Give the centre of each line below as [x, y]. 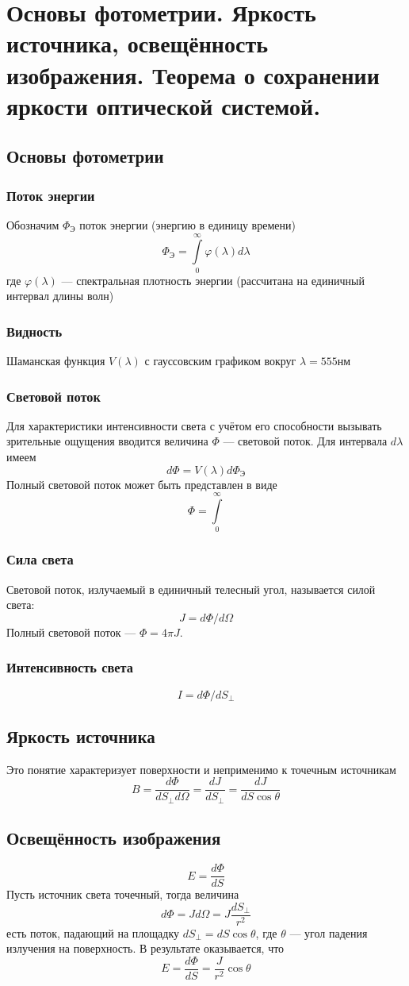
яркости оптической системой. [164, 105]
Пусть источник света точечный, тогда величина [123, 894]
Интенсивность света [70, 667]
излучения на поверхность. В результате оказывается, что [145, 948]
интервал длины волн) [60, 296]
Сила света [40, 559]
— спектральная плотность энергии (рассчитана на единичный [213, 280]
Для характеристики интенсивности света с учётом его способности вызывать [194, 425]
